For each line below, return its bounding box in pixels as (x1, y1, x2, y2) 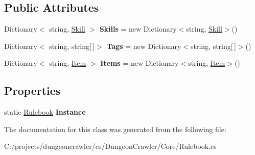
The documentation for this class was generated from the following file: (4, 123, 226, 134)
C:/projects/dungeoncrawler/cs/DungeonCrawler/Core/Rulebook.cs (4, 141, 217, 151)
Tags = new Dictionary (106, 40, 181, 51)
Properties (4, 83, 61, 98)
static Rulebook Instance (4, 107, 86, 117)
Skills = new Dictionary (99, 23, 177, 34)
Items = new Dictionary (100, 58, 179, 68)
